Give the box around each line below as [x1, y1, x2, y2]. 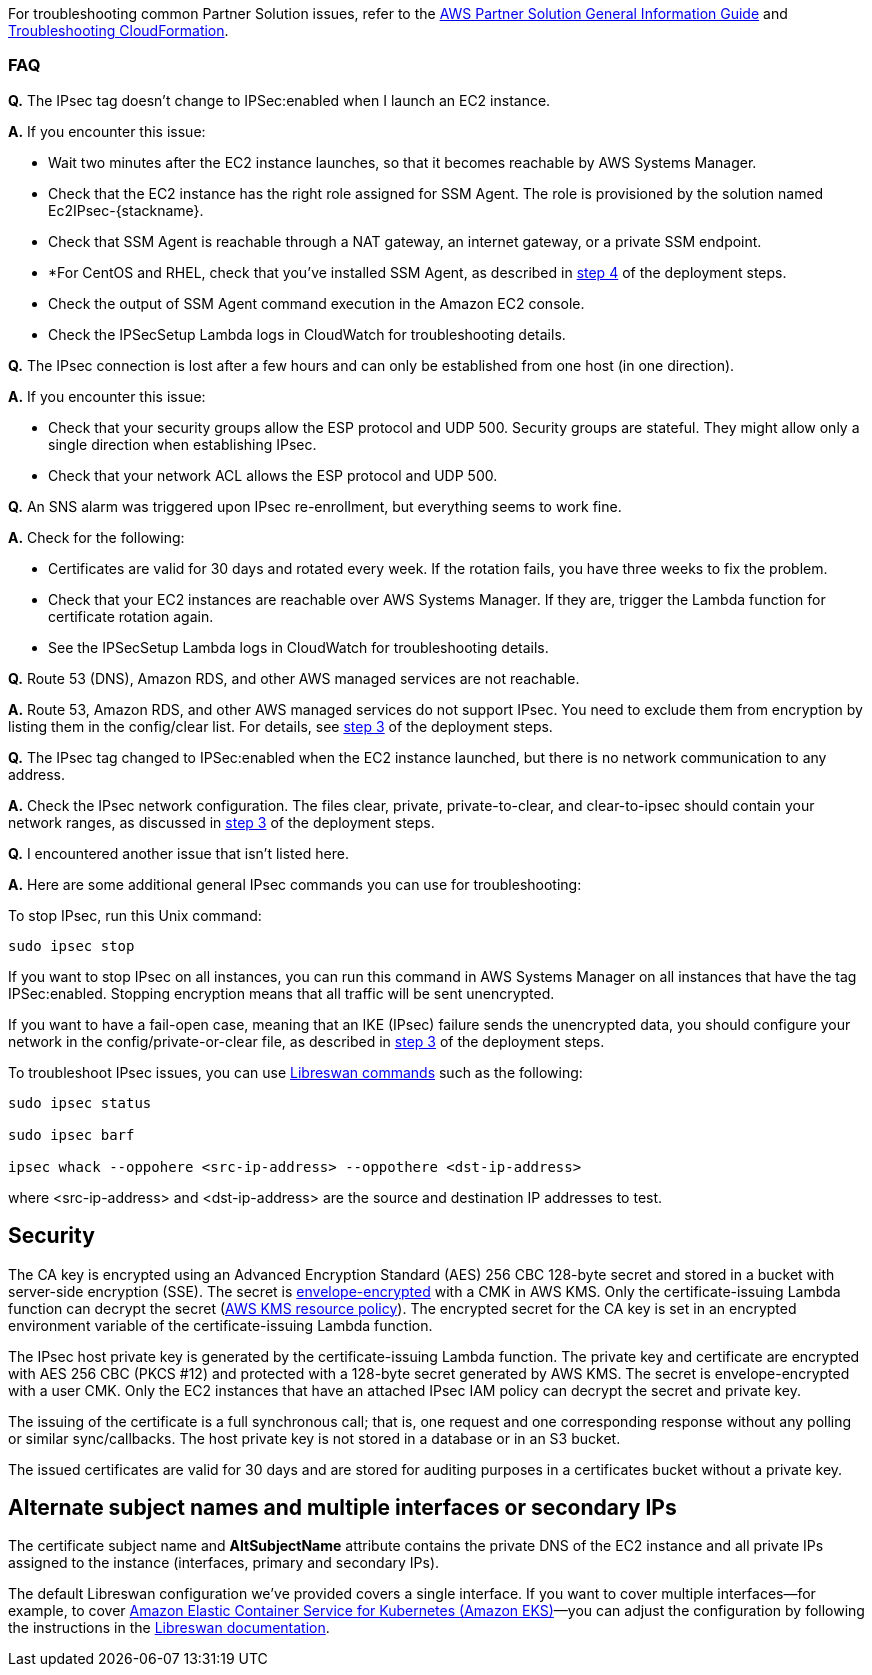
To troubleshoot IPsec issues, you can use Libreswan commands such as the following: [8, 1063, 583, 1081]
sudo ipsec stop [8, 937, 135, 954]
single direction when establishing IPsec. [48, 435, 317, 453]
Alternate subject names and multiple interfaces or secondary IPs [8, 1495, 677, 1521]
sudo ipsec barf [8, 1126, 135, 1143]
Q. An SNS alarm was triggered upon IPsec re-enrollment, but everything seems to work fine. [8, 497, 622, 515]
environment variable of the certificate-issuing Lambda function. [8, 1316, 433, 1334]
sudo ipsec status [8, 1094, 152, 1111]
